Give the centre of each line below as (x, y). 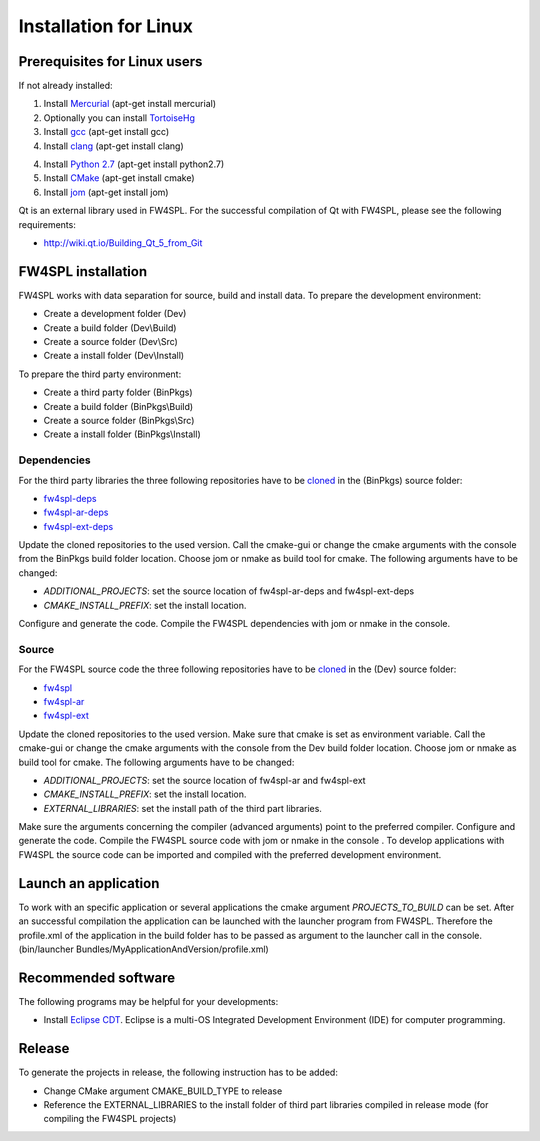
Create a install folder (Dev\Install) (114, 356)
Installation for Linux (106, 26)
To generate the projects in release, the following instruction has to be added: (178, 1072)
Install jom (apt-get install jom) (106, 192)
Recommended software (96, 977)
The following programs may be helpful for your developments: (148, 1001)
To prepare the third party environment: (100, 374)
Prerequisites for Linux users (110, 61)
